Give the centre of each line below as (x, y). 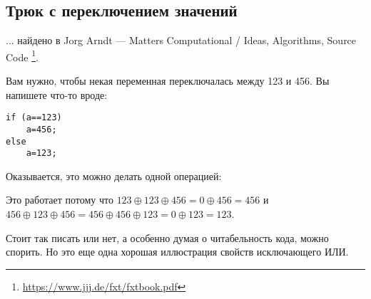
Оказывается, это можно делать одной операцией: (114, 175)
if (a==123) (34, 118)
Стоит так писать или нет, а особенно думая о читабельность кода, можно (167, 237)
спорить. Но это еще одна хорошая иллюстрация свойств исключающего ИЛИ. (177, 252)
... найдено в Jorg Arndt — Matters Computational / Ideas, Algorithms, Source (181, 40)
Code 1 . (22, 56)
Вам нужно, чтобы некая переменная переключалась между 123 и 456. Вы (168, 81)
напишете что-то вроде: (57, 94)
